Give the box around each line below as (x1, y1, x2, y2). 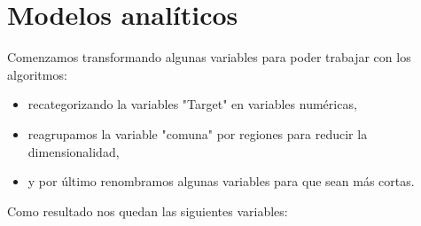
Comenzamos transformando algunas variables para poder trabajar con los (7, 48, 411, 66)
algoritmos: (7, 65, 67, 83)
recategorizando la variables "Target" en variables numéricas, (27, 95, 357, 113)
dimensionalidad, (27, 142, 120, 160)
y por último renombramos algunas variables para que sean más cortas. (27, 172, 415, 191)
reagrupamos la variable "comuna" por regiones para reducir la (27, 124, 368, 143)
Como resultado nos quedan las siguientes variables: (7, 201, 288, 220)
